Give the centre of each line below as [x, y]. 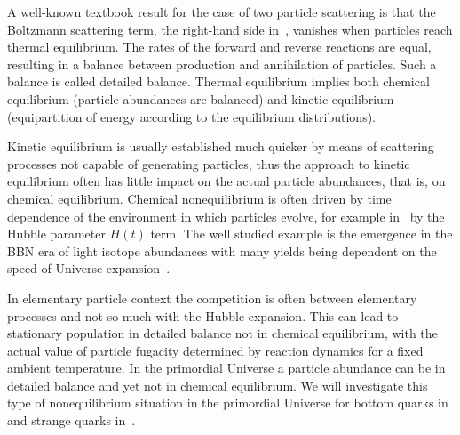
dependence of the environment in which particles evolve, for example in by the [226, 216]
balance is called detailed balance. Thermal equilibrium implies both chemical [218, 81]
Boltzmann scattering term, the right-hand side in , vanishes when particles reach [230, 29]
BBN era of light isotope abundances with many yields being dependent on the [222, 250]
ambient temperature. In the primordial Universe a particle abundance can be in [226, 368]
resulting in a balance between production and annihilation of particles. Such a [222, 64]
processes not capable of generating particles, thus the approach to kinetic [209, 163]
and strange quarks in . [71, 420]
